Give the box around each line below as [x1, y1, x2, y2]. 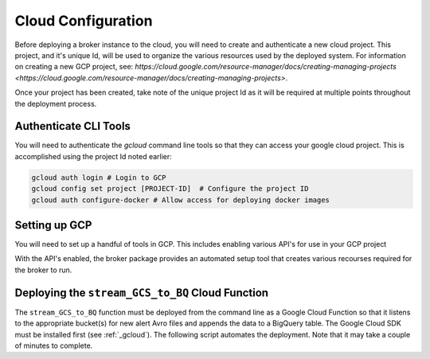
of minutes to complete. [14, 341, 93, 350]
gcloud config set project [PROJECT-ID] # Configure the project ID [31, 184, 309, 193]
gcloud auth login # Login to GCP [31, 173, 166, 182]
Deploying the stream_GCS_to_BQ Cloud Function [14, 286, 269, 299]
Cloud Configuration [14, 12, 153, 29]
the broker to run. [14, 265, 72, 275]
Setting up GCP [14, 218, 92, 232]
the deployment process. [14, 99, 97, 108]
